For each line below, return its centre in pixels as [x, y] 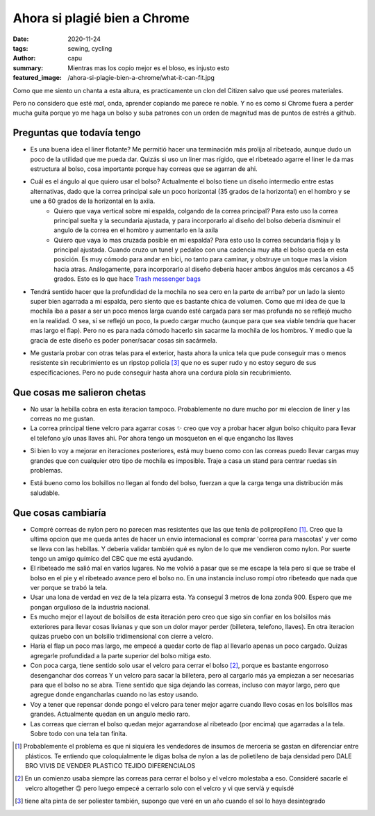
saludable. [45, 493]
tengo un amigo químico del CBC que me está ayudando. [112, 558]
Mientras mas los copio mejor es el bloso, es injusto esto [149, 68]
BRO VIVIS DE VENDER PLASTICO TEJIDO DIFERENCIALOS [110, 766]
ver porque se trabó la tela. [69, 588]
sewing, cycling [90, 48]
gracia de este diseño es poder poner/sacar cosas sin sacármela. [124, 340]
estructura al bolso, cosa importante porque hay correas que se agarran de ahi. [144, 169]
